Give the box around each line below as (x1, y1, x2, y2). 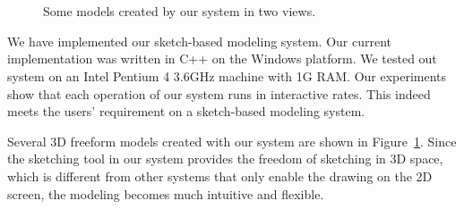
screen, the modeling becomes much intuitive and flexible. (7, 184, 324, 203)
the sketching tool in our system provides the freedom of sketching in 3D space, (7, 149, 443, 168)
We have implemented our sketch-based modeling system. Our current (7, 31, 391, 50)
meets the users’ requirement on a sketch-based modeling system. (7, 102, 365, 121)
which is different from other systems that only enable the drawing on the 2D (7, 166, 433, 185)
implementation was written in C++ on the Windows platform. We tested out (7, 49, 437, 68)
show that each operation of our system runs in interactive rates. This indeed (7, 84, 431, 103)
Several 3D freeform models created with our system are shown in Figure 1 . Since (7, 131, 457, 150)
